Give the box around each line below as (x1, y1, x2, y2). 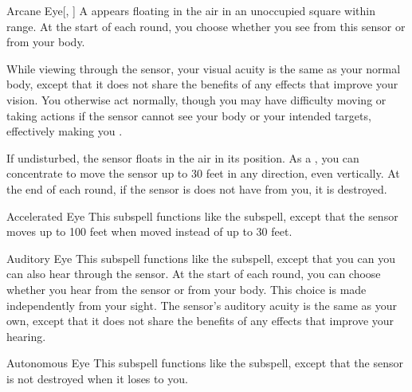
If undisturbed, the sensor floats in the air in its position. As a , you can (6, 149, 359, 166)
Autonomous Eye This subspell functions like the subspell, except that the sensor (6, 355, 403, 371)
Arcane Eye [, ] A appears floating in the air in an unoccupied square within (6, 2, 375, 18)
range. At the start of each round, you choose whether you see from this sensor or (6, 18, 406, 34)
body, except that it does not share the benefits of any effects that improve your (6, 76, 398, 92)
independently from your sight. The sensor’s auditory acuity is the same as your (6, 296, 397, 313)
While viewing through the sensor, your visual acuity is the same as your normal (6, 60, 401, 76)
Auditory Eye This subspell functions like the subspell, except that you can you (6, 249, 396, 266)
